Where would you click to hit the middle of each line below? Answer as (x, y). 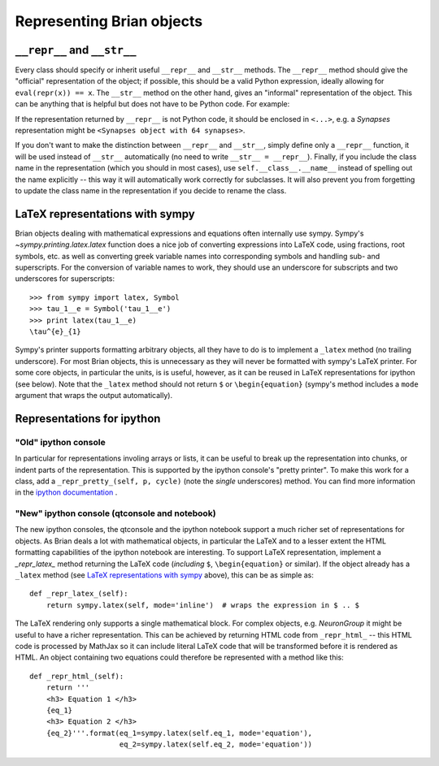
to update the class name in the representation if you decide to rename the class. (151, 190)
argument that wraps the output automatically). (94, 395)
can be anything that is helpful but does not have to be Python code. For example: (152, 104)
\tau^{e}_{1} (55, 332)
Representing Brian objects (109, 21)
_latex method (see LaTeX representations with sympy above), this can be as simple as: (165, 575)
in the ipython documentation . (66, 492)
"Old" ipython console (60, 442)
